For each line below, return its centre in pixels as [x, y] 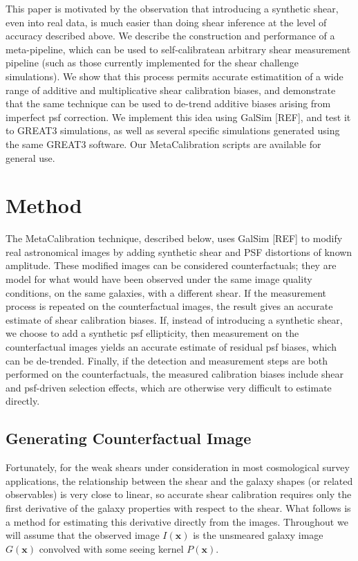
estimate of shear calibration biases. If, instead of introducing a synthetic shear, [174, 319]
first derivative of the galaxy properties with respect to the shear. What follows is [178, 507]
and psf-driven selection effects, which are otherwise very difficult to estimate [169, 387]
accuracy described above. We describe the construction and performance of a [170, 36]
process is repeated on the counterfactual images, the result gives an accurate [169, 306]
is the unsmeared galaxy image [258, 535]
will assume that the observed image [83, 535]
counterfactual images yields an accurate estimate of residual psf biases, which [171, 347]
